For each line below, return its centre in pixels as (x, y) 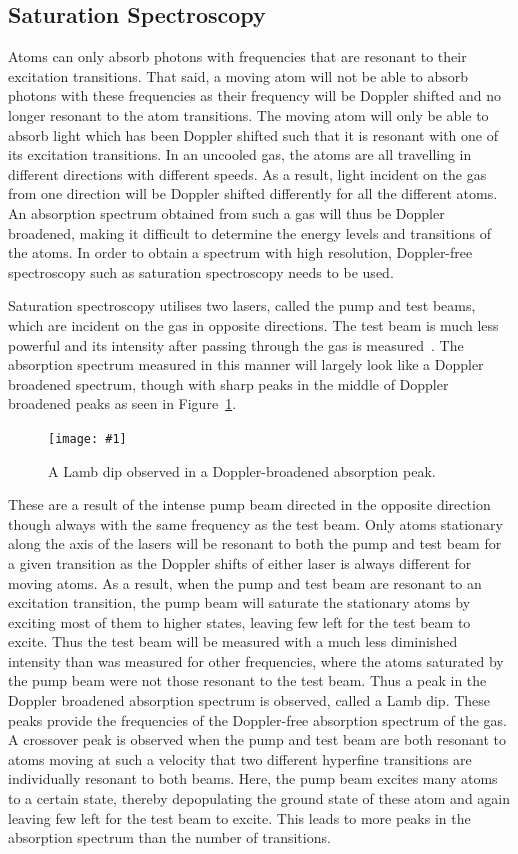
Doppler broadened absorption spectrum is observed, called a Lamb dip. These (249, 700)
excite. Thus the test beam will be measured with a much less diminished (233, 641)
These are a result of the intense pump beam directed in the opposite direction (249, 504)
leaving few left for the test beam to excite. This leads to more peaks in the (239, 817)
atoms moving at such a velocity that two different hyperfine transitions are (240, 758)
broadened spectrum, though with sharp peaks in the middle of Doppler (228, 383)
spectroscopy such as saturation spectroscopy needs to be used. (201, 271)
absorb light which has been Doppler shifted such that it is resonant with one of (253, 134)
